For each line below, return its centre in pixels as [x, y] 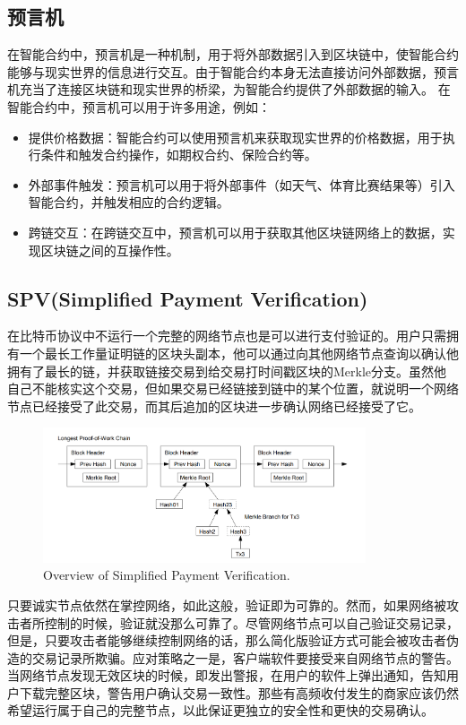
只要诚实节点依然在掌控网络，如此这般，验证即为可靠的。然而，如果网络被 [227, 604]
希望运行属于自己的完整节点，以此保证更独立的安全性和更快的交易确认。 [220, 710]
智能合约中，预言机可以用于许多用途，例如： [139, 106]
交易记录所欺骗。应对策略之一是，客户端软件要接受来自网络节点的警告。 [245, 657]
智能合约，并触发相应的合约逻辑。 [129, 202]
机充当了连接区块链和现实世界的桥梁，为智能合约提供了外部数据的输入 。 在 [229, 89]
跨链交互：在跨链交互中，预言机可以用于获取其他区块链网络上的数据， [235, 232]
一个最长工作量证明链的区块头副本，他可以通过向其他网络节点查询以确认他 [239, 353]
